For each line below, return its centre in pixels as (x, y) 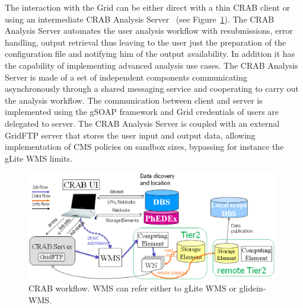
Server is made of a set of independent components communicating (126, 77)
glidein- (253, 288)
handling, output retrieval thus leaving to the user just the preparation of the (146, 42)
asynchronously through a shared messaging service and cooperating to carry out (152, 89)
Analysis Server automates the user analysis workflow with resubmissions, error (149, 31)
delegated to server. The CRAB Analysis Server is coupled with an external (142, 123)
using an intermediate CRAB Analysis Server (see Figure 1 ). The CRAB (140, 19)
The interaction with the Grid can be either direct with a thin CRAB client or (147, 7)
